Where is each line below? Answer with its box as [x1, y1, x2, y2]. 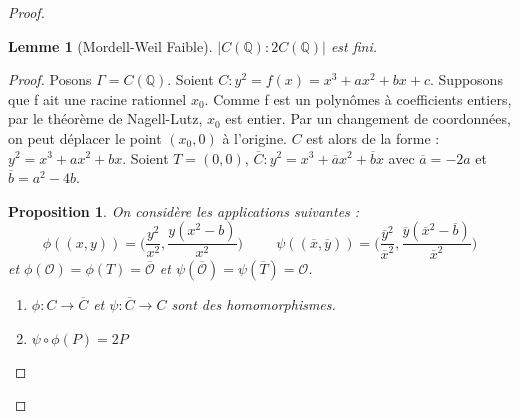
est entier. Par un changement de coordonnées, [225, 108, 511, 129]
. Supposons [430, 69, 503, 90]
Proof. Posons [8, 69, 92, 90]
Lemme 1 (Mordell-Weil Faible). [8, 35, 213, 56]
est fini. [330, 35, 378, 56]
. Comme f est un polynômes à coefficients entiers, [204, 88, 512, 109]
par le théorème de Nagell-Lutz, [8, 108, 203, 129]
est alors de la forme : [306, 127, 440, 148]
